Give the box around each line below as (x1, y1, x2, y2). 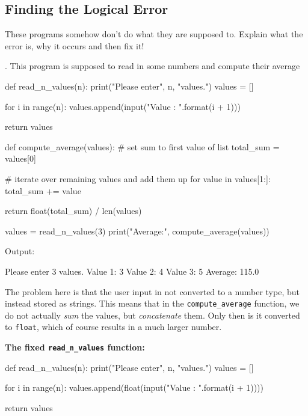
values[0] (5, 152, 36, 165)
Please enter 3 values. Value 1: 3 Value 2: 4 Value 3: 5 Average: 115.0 (5, 265, 259, 277)
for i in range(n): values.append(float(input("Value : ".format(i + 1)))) (5, 381, 263, 394)
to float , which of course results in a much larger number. (5, 320, 222, 333)
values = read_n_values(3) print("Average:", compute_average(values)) (5, 224, 269, 237)
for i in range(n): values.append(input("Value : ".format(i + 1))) (5, 100, 241, 112)
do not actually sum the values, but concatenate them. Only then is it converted (5, 308, 300, 321)
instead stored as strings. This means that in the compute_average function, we (5, 297, 300, 310)
